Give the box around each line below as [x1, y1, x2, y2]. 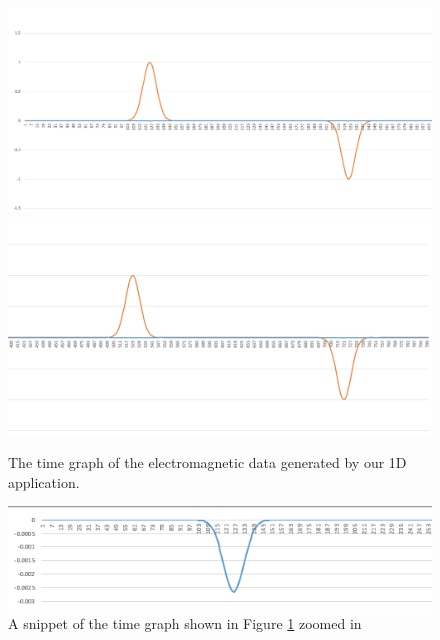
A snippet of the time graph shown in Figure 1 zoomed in [8, 612, 362, 633]
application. [8, 471, 80, 492]
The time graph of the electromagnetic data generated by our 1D [8, 452, 407, 473]
